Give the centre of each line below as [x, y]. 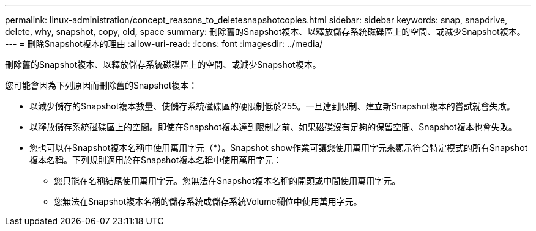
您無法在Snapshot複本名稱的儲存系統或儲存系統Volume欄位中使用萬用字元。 [208, 201]
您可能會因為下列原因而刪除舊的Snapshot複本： [101, 85]
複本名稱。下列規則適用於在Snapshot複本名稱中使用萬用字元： [156, 160]
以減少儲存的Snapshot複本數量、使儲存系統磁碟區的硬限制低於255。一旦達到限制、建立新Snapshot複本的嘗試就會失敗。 [272, 106]
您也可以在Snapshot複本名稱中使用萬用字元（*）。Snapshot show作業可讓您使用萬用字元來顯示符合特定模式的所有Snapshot [279, 148]
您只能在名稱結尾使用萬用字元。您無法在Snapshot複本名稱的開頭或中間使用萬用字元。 [227, 181]
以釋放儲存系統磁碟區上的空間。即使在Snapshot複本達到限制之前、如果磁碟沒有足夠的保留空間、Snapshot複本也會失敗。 [273, 127]
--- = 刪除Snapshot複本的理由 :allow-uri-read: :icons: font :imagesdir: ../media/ [164, 44]
